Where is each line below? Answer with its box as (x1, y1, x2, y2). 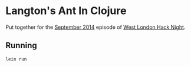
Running (5, 41, 38, 51)
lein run (5, 56, 27, 62)
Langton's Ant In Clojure (5, 4, 127, 18)
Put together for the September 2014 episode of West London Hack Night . (5, 24, 186, 31)
